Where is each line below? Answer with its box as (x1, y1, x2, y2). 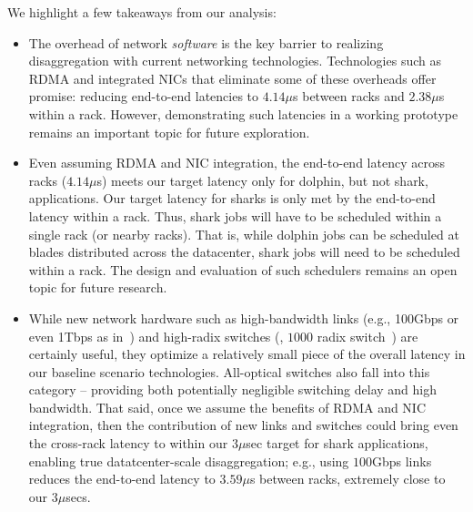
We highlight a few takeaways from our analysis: (7, 3, 277, 21)
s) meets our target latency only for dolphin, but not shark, (96, 170, 428, 189)
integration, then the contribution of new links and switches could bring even (28, 415, 458, 435)
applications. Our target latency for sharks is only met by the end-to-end (28, 189, 436, 208)
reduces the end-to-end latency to (28, 469, 216, 488)
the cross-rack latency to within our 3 (28, 434, 238, 453)
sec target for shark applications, (246, 434, 428, 453)
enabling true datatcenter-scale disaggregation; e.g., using (28, 451, 349, 470)
